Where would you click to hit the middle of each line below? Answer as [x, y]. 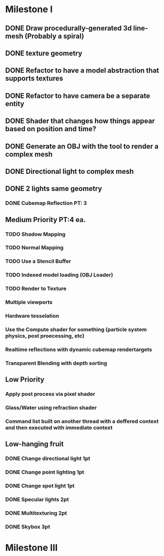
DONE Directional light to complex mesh [70, 171]
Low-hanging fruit [35, 444]
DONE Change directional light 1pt [48, 458]
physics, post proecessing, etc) [45, 336]
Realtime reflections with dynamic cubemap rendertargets [79, 349]
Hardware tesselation [32, 316]
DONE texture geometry [44, 53]
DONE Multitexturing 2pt [36, 513]
